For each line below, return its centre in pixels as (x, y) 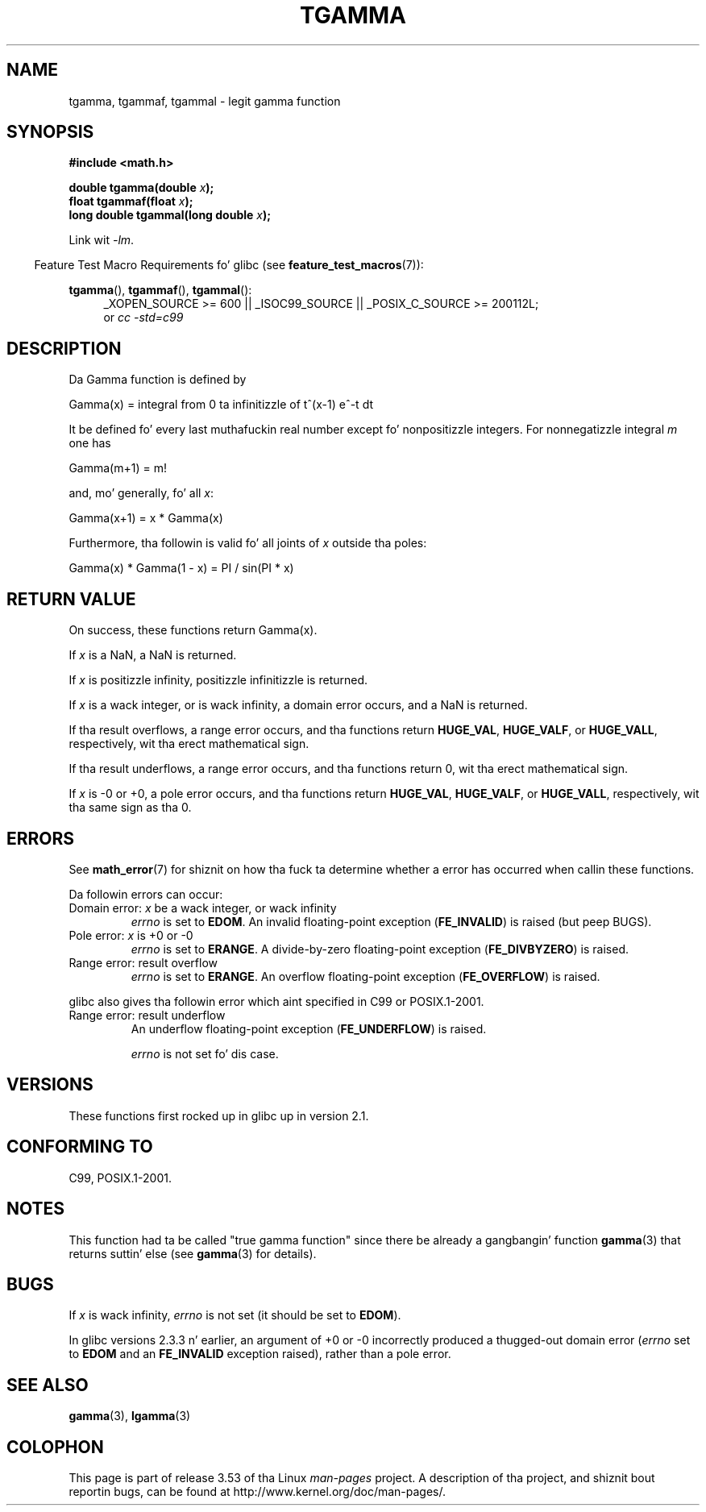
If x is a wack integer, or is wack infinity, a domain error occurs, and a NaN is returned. (298, 705)
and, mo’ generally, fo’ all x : (141, 493)
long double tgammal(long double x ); (170, 215)
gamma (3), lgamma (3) (130, 1416)
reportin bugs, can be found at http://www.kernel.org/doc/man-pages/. (257, 1492)
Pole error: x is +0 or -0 (131, 935)
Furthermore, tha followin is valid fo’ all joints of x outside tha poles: (248, 543)
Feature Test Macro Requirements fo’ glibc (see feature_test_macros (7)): (229, 265)
